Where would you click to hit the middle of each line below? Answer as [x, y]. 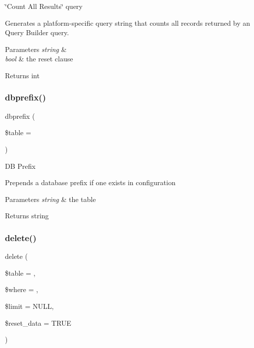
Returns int [22, 75]
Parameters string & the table [51, 199]
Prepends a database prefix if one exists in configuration [90, 182]
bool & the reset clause [39, 59]
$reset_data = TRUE [38, 323]
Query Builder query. [37, 32]
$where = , [22, 289]
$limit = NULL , [29, 306]
